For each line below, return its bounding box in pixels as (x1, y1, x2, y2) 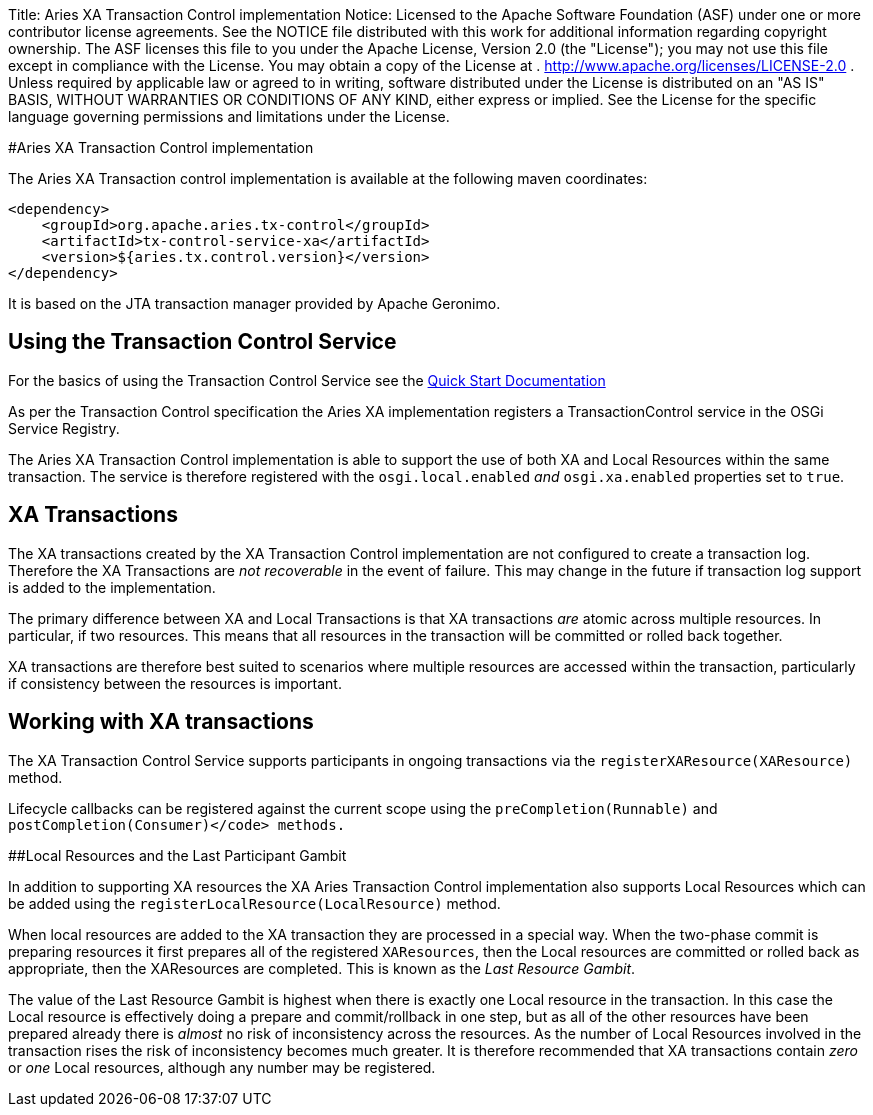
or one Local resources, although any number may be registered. (8, 1058, 436, 1076)
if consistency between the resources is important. (8, 674, 342, 692)
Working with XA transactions (8, 709, 314, 735)
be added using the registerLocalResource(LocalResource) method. (8, 894, 501, 912)
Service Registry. (8, 419, 120, 437)
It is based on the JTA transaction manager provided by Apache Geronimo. (8, 295, 501, 312)
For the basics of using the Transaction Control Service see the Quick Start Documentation (8, 371, 606, 389)
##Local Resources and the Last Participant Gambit (8, 846, 347, 864)
